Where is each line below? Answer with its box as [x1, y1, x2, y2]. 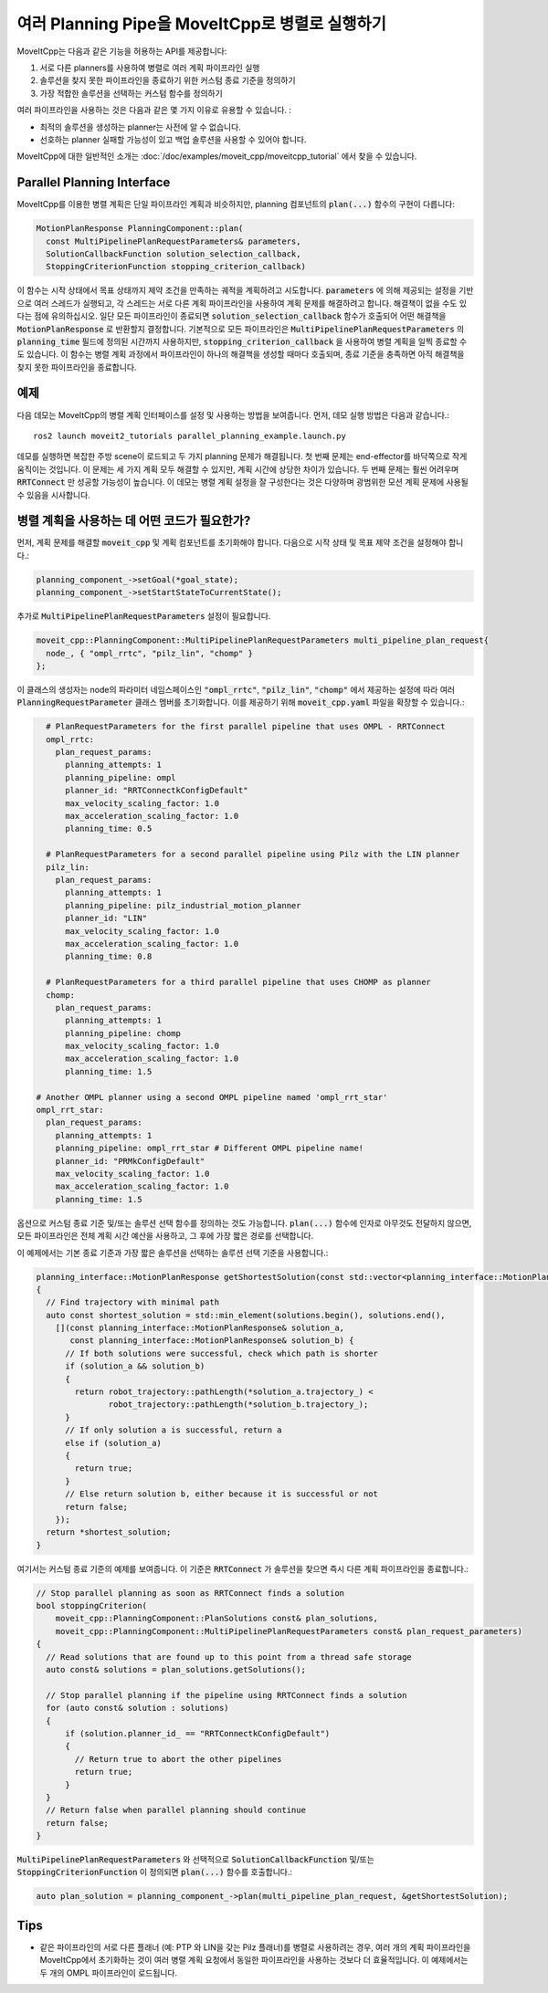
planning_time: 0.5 [65, 823, 153, 834]
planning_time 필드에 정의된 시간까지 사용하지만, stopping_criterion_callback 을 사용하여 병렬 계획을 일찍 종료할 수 [16, 336, 468, 347]
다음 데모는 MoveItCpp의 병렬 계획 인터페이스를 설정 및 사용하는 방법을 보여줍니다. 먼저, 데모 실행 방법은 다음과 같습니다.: [16, 409, 449, 420]
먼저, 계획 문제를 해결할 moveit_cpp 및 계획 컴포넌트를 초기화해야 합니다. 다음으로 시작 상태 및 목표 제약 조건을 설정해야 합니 [16, 537, 464, 548]
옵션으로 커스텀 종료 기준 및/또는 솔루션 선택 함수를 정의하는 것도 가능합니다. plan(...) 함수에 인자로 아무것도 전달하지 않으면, [16, 1217, 472, 1228]
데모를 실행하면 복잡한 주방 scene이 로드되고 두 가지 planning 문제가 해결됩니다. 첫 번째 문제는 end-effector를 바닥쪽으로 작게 [16, 451, 468, 462]
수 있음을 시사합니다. [16, 489, 90, 500]
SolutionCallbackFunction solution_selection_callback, [46, 248, 301, 259]
